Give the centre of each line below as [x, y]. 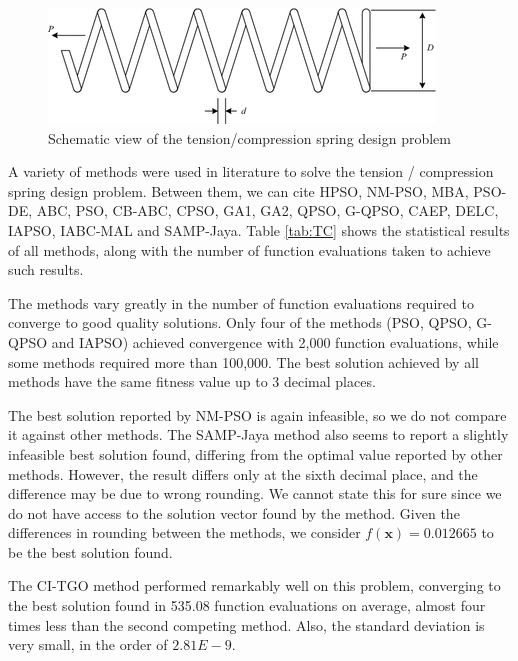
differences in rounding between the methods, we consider [184, 532]
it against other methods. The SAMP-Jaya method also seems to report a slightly [258, 434]
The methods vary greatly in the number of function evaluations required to [241, 302]
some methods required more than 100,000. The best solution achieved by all [243, 361]
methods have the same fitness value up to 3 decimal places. [192, 381]
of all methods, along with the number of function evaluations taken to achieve [249, 249]
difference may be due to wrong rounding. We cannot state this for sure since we [255, 493]
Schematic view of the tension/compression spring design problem [249, 137]
